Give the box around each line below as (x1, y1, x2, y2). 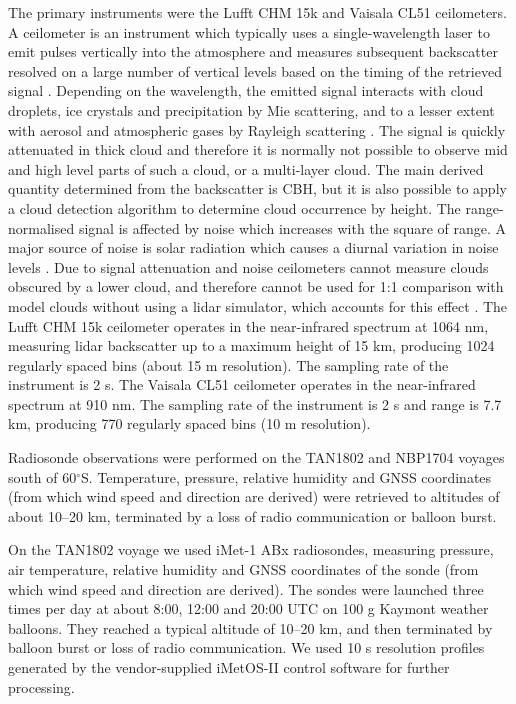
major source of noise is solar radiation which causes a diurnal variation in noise (8, 237, 499, 258)
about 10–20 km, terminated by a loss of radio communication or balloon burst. (8, 505, 497, 526)
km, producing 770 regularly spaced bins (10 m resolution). (8, 413, 371, 434)
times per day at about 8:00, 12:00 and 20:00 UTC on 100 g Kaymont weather (8, 598, 489, 619)
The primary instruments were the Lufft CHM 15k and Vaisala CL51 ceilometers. (8, 2, 508, 22)
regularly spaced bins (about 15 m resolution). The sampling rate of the (8, 354, 449, 375)
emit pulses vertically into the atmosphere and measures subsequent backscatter (8, 41, 498, 62)
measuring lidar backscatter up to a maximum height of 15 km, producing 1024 (8, 335, 495, 356)
